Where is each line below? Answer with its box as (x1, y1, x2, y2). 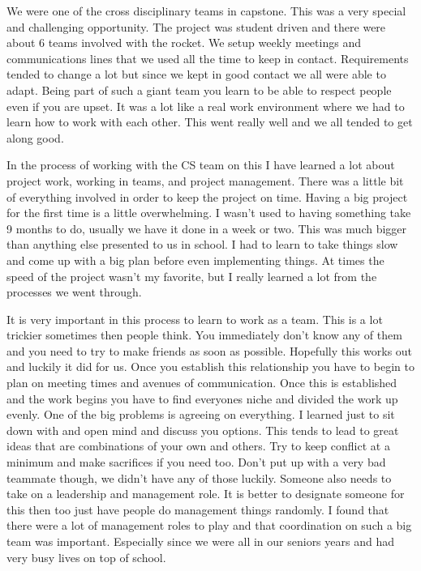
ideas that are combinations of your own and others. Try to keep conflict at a (6, 437, 390, 454)
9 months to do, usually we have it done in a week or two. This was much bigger (6, 219, 407, 236)
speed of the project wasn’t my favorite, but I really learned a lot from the (6, 267, 377, 284)
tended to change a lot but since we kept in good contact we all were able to (6, 66, 386, 83)
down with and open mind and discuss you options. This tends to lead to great (6, 421, 399, 438)
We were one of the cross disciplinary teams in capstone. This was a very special (6, 2, 406, 19)
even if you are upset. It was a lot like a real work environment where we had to (6, 97, 405, 114)
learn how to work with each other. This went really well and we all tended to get (6, 113, 413, 130)
